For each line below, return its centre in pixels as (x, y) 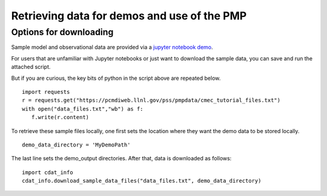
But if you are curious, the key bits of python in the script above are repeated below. (116, 78)
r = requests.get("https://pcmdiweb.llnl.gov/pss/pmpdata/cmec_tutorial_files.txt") (151, 100)
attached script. (31, 67)
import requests (46, 92)
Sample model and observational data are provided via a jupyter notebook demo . (112, 47)
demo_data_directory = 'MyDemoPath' (76, 145)
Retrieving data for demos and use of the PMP (129, 16)
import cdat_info (48, 172)
